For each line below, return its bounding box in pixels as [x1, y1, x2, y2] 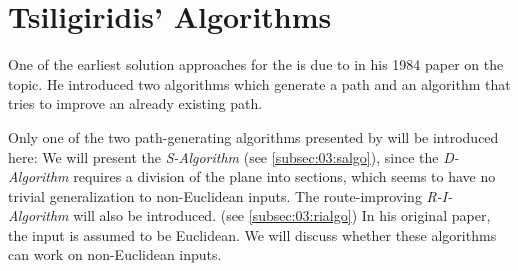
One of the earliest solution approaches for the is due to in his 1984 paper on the [8, 54, 504, 75]
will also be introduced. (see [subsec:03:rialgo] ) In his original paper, [73, 205, 491, 226]
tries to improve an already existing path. [8, 93, 263, 114]
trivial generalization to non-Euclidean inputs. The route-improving [8, 185, 422, 206]
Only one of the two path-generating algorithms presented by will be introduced [8, 126, 499, 147]
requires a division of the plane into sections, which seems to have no [73, 166, 496, 187]
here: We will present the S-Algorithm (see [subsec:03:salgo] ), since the [8, 146, 439, 167]
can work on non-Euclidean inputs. [8, 244, 222, 265]
